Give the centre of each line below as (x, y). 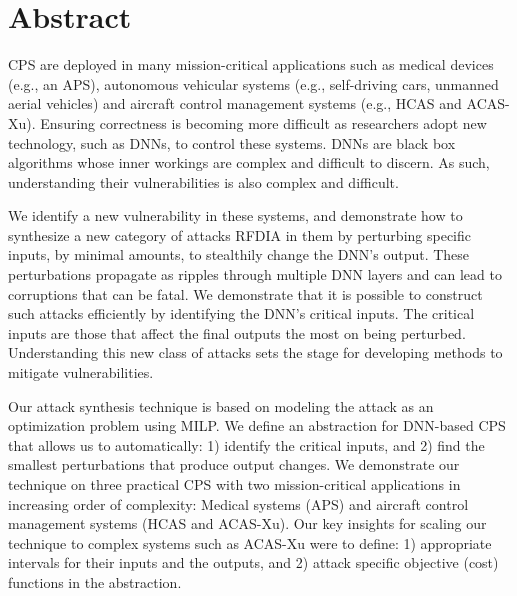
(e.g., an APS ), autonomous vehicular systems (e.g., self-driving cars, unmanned (253, 83)
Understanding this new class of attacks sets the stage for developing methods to (255, 352)
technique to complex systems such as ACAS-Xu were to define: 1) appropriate (250, 542)
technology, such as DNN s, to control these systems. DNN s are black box (232, 142)
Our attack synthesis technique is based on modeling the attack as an (221, 405)
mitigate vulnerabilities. (81, 372)
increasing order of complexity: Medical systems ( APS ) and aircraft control (238, 503)
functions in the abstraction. (95, 581)
